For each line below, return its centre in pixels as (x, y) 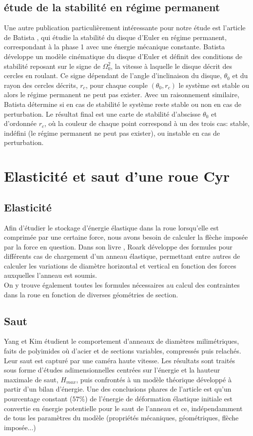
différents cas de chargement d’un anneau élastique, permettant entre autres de (122, 256)
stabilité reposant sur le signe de (52, 66)
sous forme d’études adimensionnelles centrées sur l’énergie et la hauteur (112, 370)
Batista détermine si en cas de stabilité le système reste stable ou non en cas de (123, 104)
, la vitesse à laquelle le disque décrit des (171, 66)
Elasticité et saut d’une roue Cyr (117, 176)
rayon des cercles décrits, (41, 85)
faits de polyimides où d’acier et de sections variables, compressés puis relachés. (123, 351)
